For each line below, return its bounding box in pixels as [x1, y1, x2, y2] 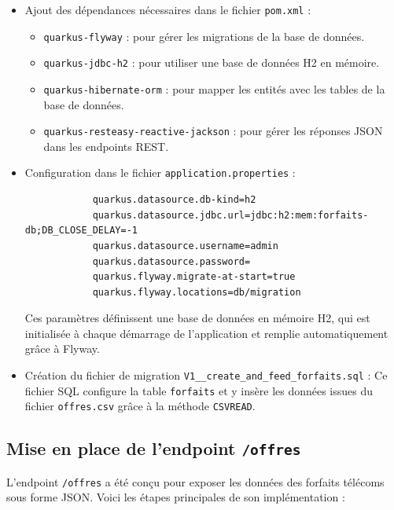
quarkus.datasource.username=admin [92, 240, 278, 251]
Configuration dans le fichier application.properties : [24, 164, 296, 181]
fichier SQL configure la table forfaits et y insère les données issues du [24, 382, 374, 398]
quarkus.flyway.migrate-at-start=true [92, 271, 296, 283]
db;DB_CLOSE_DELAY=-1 [24, 225, 138, 237]
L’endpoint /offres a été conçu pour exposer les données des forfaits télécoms [6, 473, 385, 490]
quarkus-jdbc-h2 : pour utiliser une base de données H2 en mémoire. [43, 54, 380, 71]
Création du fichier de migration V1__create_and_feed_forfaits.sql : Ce [24, 367, 388, 383]
